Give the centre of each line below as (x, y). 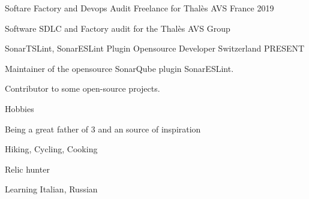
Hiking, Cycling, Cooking (51, 149)
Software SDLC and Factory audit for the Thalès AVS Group (118, 28)
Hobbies (19, 108)
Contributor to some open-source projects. (82, 88)
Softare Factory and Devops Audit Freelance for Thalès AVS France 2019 (139, 8)
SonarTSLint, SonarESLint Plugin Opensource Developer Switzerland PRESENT (155, 48)
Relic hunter (27, 169)
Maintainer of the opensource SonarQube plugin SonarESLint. (119, 68)
